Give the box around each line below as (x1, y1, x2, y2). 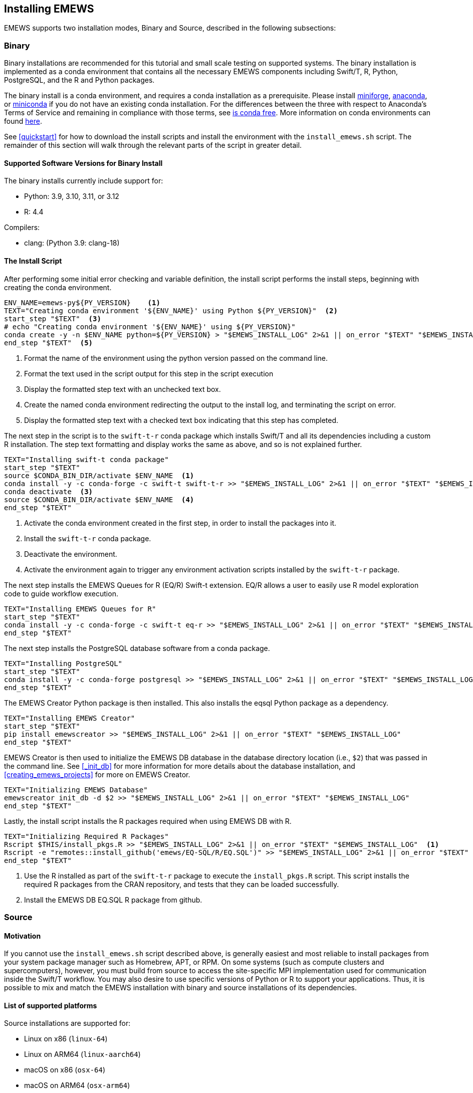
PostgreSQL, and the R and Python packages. (4, 76, 155, 85)
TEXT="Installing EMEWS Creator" (4, 714, 135, 722)
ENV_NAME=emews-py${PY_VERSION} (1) (4, 298, 160, 307)
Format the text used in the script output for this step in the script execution (24, 369, 274, 378)
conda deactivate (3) (4, 487, 93, 496)
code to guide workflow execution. (4, 589, 118, 598)
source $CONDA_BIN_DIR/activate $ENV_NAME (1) (4, 471, 194, 480)
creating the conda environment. (4, 283, 112, 292)
